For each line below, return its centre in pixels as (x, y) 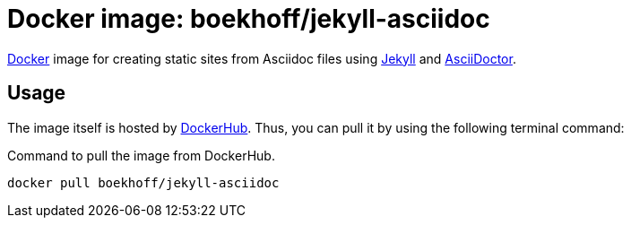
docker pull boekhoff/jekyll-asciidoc (143, 182)
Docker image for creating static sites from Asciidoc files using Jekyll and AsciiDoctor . (262, 58)
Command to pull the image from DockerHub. (141, 155)
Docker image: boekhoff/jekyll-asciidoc (249, 19)
